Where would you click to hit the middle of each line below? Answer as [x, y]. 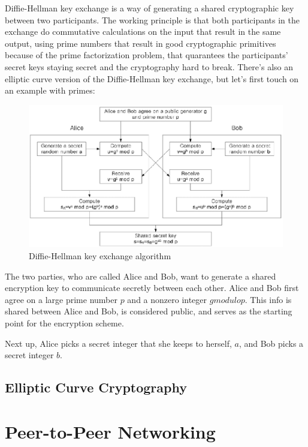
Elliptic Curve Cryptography [96, 387]
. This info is [268, 299]
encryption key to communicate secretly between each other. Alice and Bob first [152, 288]
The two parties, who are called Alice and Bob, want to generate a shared [141, 276]
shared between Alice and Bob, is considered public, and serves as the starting [149, 311]
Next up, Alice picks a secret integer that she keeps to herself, [118, 343]
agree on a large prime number [61, 299]
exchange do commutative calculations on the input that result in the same [143, 31]
